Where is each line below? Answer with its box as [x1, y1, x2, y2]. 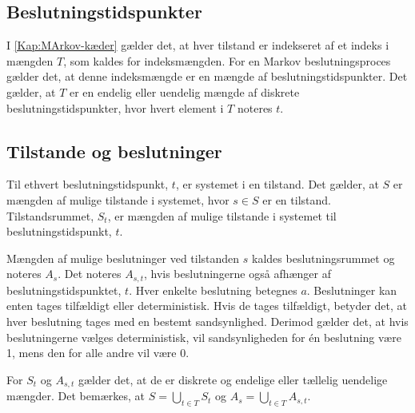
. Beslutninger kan [306, 281, 397, 298]
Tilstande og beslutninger [6, 138, 222, 163]
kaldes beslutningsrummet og [252, 249, 395, 266]
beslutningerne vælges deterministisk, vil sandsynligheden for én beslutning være [6, 328, 401, 345]
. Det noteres [58, 265, 122, 282]
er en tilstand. [262, 191, 331, 208]
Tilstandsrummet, [6, 207, 94, 224]
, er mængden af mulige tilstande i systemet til [107, 207, 337, 224]
